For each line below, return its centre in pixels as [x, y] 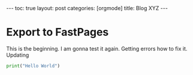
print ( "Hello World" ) [33, 66]
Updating [18, 55]
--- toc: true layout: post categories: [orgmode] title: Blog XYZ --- [87, 8]
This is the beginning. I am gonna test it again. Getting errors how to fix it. [97, 48]
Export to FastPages [58, 32]
